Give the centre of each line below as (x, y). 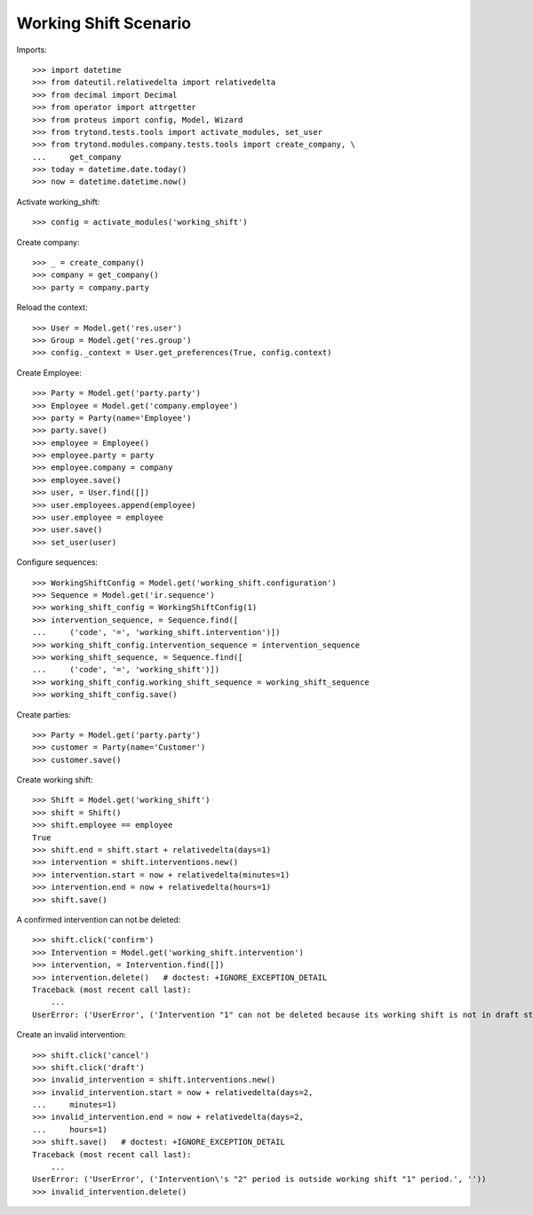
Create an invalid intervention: (71, 1035)
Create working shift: (55, 780)
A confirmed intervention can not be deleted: (99, 919)
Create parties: (44, 714)
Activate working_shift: (58, 202)
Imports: (32, 50)
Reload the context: (52, 307)
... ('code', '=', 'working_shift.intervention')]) (156, 632)
